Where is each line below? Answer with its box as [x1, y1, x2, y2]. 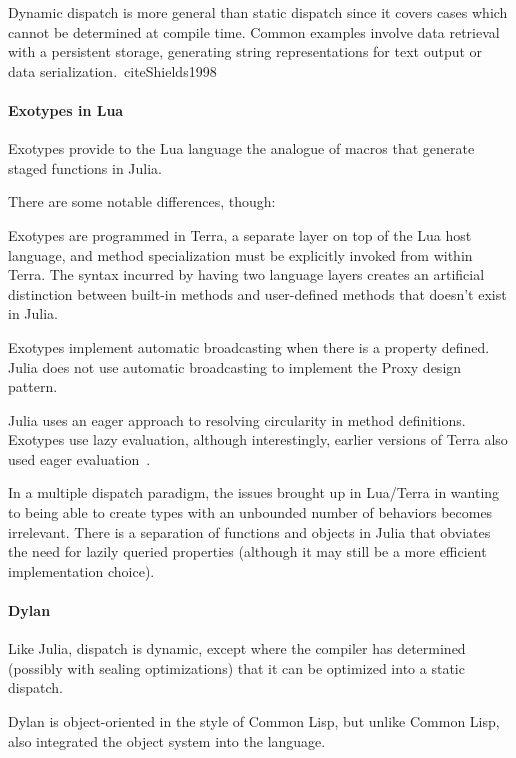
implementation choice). [8, 560, 155, 581]
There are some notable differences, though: [8, 191, 276, 212]
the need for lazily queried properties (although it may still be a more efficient [8, 541, 487, 562]
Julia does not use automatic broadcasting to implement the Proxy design [8, 356, 462, 377]
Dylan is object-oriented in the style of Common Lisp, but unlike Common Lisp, [8, 711, 500, 732]
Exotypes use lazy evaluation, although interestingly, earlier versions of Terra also [8, 429, 508, 450]
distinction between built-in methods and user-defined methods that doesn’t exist [8, 283, 507, 304]
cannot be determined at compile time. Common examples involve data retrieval [8, 21, 500, 42]
